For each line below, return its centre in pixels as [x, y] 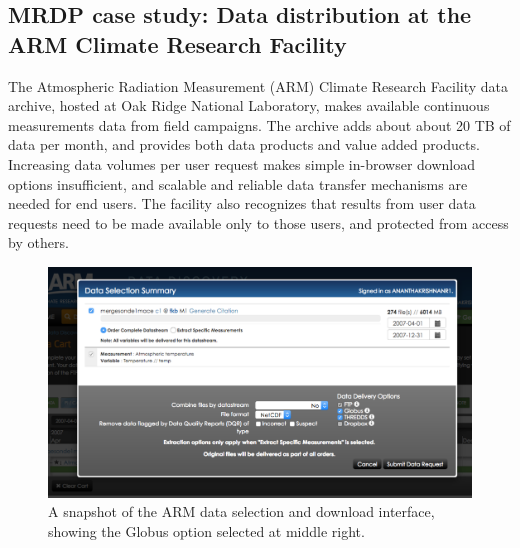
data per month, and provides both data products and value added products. [244, 144]
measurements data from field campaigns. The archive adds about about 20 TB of [259, 124]
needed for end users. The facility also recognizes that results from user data [242, 203]
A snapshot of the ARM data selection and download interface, [241, 511]
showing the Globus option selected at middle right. [206, 530]
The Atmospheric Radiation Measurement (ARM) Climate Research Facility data [258, 85]
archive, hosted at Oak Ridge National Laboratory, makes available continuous [249, 105]
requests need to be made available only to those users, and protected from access [258, 222]
